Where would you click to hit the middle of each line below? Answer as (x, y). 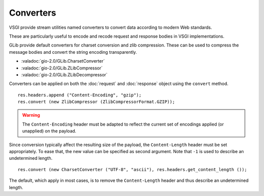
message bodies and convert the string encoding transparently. (73, 52)
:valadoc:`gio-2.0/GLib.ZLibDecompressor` (64, 75)
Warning (31, 115)
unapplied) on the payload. (49, 131)
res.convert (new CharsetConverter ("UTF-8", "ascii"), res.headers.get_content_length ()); (132, 169)
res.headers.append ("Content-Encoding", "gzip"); (80, 95)
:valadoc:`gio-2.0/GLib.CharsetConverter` (63, 61)
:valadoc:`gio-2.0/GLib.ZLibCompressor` (62, 68)
